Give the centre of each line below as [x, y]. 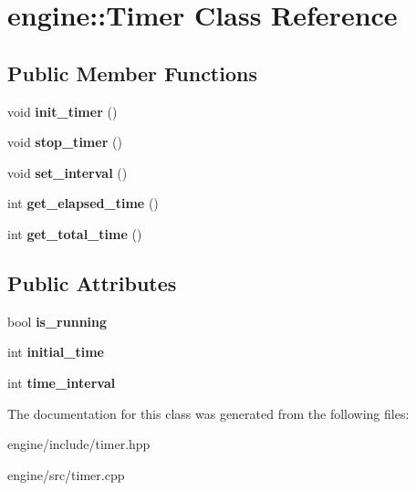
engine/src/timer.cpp [66, 474]
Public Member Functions [132, 73]
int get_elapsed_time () [83, 203]
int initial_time [56, 352]
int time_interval [62, 382]
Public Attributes [92, 282]
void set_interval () [68, 172]
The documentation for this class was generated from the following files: [208, 413]
